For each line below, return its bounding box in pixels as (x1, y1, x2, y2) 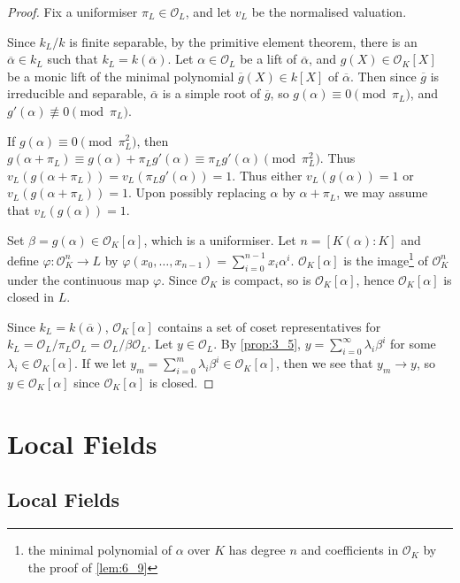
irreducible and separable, (7, 84, 147, 103)
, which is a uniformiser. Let (143, 230, 296, 249)
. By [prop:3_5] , (213, 334, 301, 353)
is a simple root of (162, 84, 261, 103)
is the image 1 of (343, 249, 428, 269)
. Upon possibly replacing (128, 183, 266, 202)
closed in (7, 288, 54, 306)
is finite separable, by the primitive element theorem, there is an (69, 32, 418, 50)
